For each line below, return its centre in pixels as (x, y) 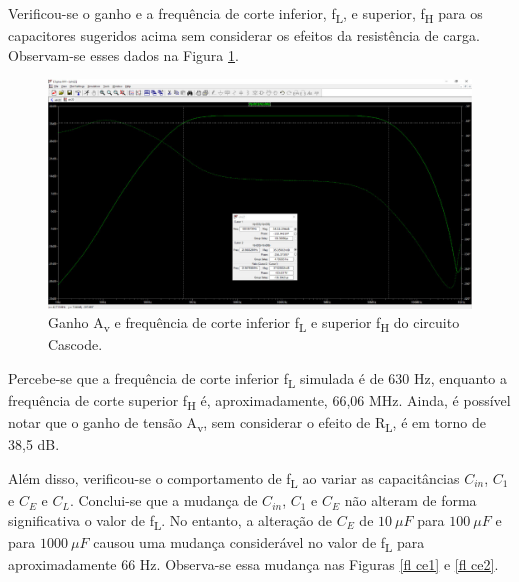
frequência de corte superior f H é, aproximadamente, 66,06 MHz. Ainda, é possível (259, 401)
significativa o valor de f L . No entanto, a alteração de (170, 521)
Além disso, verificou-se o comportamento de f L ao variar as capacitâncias (234, 479)
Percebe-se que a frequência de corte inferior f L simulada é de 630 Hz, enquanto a (257, 379)
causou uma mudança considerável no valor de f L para (259, 543)
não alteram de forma (410, 500)
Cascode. (75, 344)
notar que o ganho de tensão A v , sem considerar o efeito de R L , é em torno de (247, 424)
